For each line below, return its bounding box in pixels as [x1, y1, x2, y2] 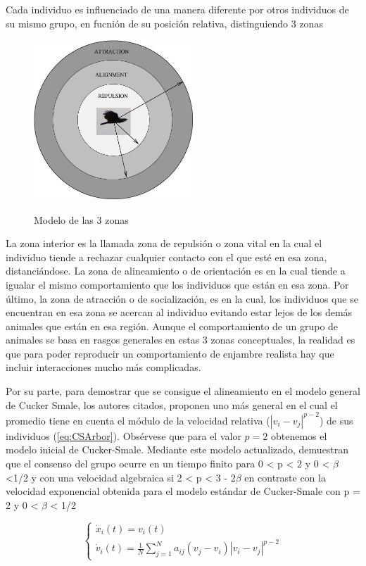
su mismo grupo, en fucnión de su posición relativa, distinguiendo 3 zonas [6, 15, 323, 30]
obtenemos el [270, 428, 327, 443]
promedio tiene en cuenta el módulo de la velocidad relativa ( [6, 413, 270, 427]
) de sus [319, 413, 353, 427]
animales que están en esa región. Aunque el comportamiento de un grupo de [6, 318, 339, 333]
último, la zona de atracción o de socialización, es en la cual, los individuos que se [6, 291, 358, 306]
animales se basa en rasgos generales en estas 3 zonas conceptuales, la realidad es [6, 332, 355, 347]
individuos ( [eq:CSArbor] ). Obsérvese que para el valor [6, 428, 241, 443]
